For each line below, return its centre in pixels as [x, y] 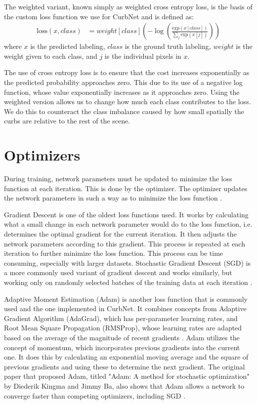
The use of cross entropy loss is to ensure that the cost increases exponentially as [127, 72]
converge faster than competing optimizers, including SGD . [95, 395]
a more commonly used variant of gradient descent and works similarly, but [118, 272]
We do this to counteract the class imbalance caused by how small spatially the [124, 111]
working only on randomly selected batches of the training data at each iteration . [128, 282]
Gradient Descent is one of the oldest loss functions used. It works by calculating [126, 214]
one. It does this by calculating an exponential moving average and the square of [126, 357]
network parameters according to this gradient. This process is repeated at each [125, 243]
